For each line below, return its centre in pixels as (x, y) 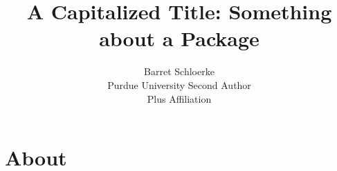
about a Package (179, 38)
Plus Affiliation (179, 98)
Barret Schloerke (179, 71)
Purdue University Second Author (179, 84)
